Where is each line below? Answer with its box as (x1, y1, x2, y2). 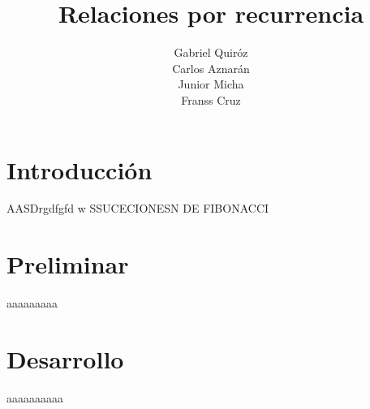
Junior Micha (178, 75, 244, 93)
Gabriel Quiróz (174, 44, 248, 61)
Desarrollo (6, 342, 124, 375)
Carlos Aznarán (172, 59, 250, 76)
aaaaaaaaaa (6, 389, 63, 406)
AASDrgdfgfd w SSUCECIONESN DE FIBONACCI (6, 200, 269, 217)
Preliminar (6, 248, 129, 281)
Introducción (6, 153, 153, 186)
